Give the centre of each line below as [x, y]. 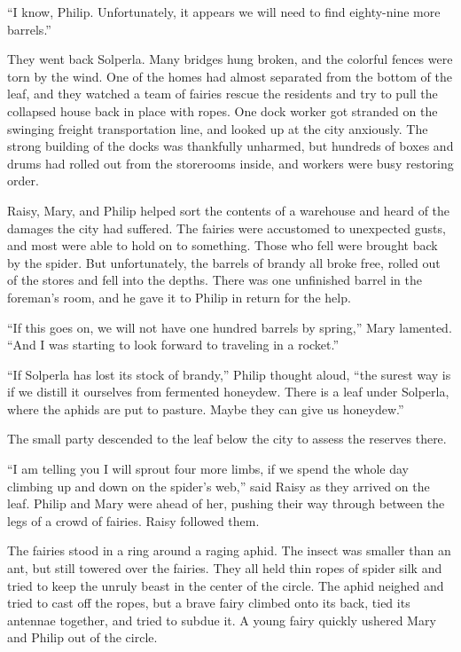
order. [23, 181]
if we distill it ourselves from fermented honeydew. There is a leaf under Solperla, [228, 392]
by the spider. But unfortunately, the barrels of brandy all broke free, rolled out [224, 262]
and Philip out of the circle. [82, 637]
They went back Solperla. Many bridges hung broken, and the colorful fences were [230, 59]
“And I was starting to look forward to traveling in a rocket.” [173, 345]
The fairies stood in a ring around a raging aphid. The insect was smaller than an [229, 550]
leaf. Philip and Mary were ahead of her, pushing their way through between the [226, 503]
